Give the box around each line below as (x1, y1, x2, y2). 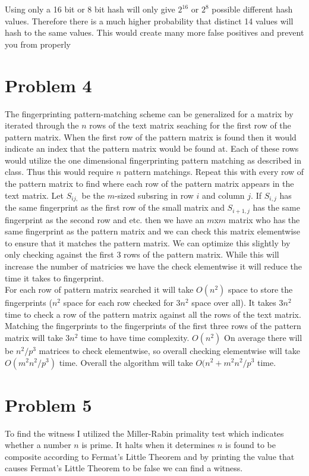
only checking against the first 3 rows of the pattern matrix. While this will (5, 248, 279, 261)
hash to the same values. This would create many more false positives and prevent (5, 26, 304, 39)
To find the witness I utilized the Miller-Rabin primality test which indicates (5, 427, 284, 439)
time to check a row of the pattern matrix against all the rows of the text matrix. (5, 308, 301, 320)
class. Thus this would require (5, 165, 113, 178)
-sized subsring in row (115, 189, 194, 201)
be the (81, 189, 105, 201)
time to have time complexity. (81, 331, 190, 343)
